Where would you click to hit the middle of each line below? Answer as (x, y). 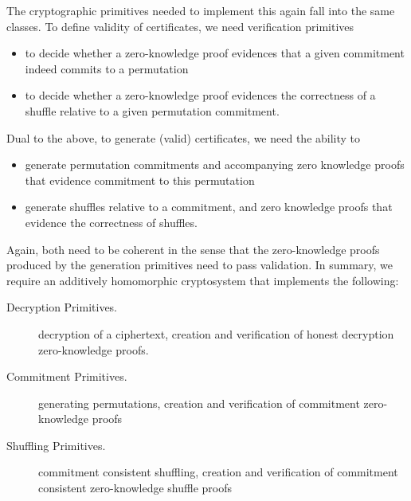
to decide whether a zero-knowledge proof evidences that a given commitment (215, 53)
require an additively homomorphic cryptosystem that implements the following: (203, 280)
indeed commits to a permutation (107, 68)
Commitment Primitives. (67, 376)
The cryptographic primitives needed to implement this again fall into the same (201, 10)
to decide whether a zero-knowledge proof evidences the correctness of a (200, 95)
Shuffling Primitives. (56, 445)
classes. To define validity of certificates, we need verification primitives (180, 26)
